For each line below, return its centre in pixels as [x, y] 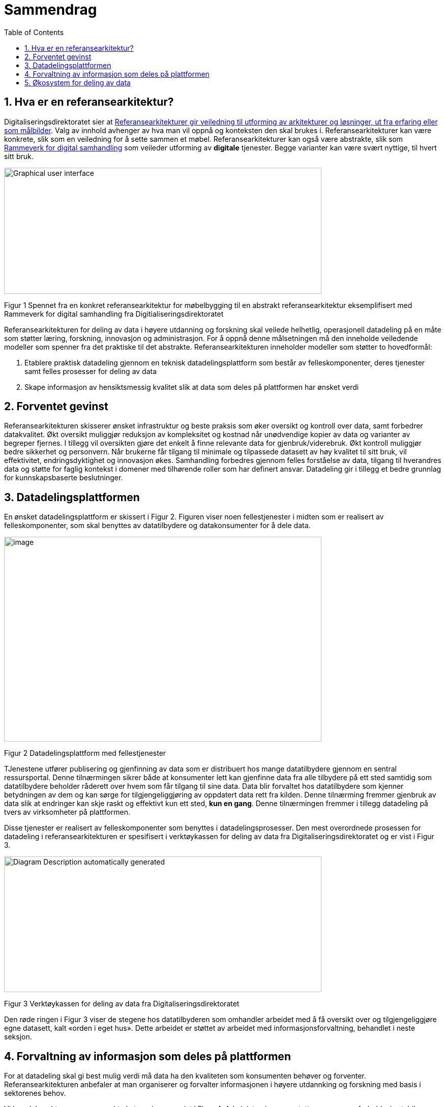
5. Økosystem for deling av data [78, 82]
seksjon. [18, 1037]
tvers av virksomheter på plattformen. [67, 812]
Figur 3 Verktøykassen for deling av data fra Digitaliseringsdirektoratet [122, 1004]
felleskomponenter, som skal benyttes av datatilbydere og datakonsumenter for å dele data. [157, 526]
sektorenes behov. [35, 1093]
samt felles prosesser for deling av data [91, 371]
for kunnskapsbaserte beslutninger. [64, 478]
